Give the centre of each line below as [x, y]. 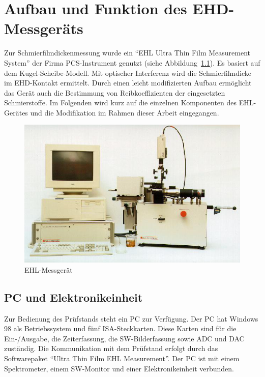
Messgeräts [44, 28]
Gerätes [16, 112]
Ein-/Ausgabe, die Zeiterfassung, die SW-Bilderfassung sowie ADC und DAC [124, 338]
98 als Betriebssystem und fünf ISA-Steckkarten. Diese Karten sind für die [120, 328]
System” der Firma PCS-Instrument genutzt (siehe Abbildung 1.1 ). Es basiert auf [132, 62]
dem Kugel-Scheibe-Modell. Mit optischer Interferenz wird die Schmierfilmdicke [128, 72]
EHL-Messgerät [49, 269]
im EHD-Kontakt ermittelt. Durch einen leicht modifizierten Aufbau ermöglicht [128, 83]
